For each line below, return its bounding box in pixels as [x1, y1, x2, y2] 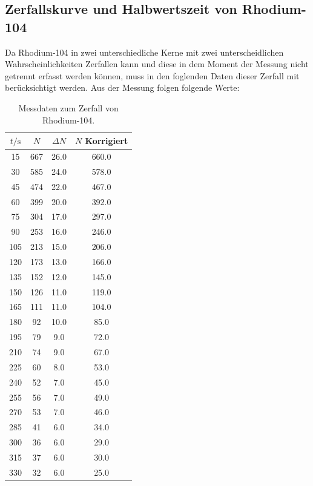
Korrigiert [85, 134, 128, 147]
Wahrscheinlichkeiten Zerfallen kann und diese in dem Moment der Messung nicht [5, 57, 309, 70]
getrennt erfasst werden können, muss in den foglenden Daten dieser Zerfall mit [5, 69, 300, 82]
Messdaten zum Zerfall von [18, 101, 119, 114]
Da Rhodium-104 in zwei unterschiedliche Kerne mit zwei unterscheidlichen [5, 45, 284, 58]
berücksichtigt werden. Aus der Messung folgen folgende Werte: [5, 81, 240, 94]
